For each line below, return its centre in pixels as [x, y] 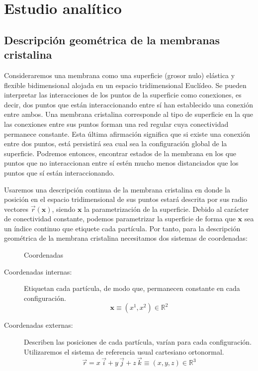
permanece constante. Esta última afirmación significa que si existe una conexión [127, 134]
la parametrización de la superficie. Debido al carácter [167, 209]
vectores [16, 209]
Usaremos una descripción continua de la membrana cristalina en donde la [117, 189]
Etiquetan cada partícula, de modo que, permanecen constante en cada [132, 288]
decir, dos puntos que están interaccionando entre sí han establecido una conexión [129, 104]
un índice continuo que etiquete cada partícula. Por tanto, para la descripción [122, 228]
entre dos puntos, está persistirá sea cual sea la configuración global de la [116, 143]
